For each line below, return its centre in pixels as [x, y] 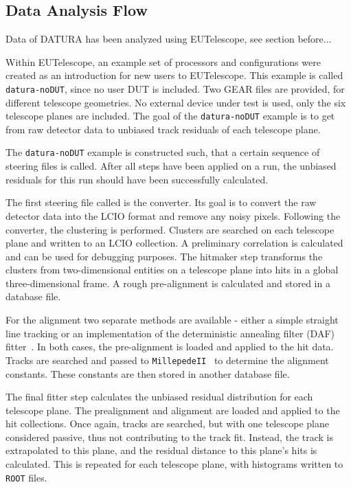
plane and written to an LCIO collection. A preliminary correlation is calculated [174, 243]
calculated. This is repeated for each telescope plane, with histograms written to [174, 464]
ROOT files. [26, 477]
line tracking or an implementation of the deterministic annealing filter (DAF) [170, 333]
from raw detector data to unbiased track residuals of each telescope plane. [163, 129]
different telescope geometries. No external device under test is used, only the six [176, 102]
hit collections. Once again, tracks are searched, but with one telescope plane [167, 423]
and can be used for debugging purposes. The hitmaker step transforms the [164, 256]
